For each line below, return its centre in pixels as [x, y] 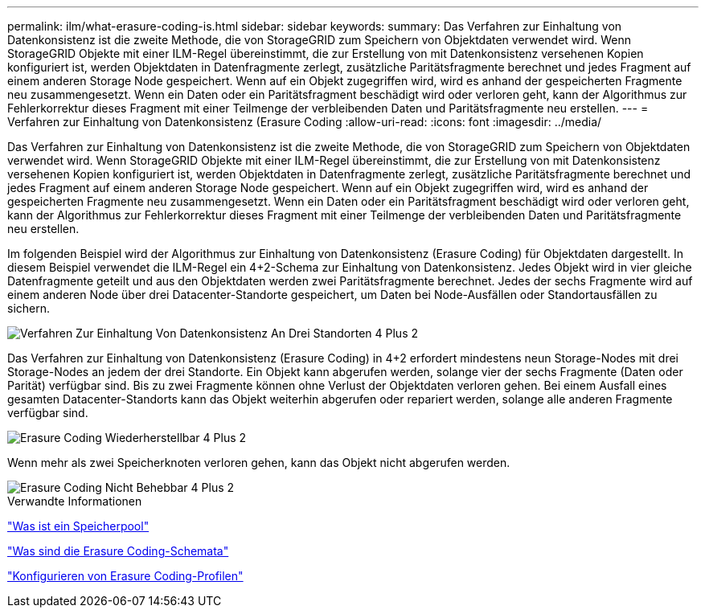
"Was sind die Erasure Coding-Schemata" [118, 551]
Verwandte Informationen [75, 501]
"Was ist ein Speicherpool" [78, 526]
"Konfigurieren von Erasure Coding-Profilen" [125, 576]
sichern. [29, 308]
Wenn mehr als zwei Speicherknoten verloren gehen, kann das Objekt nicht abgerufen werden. [259, 463]
